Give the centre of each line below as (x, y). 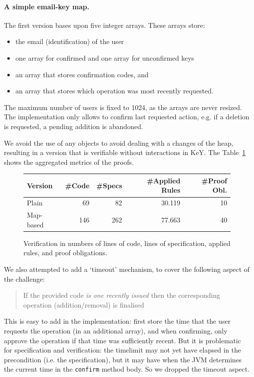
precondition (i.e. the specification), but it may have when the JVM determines (123, 359)
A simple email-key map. (47, 6)
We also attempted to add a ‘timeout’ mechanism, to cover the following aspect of (127, 269)
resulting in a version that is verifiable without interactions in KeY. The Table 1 (125, 152)
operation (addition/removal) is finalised (84, 304)
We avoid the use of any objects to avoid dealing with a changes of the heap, (119, 143)
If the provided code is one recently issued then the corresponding (122, 295)
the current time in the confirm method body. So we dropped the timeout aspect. (127, 369)
